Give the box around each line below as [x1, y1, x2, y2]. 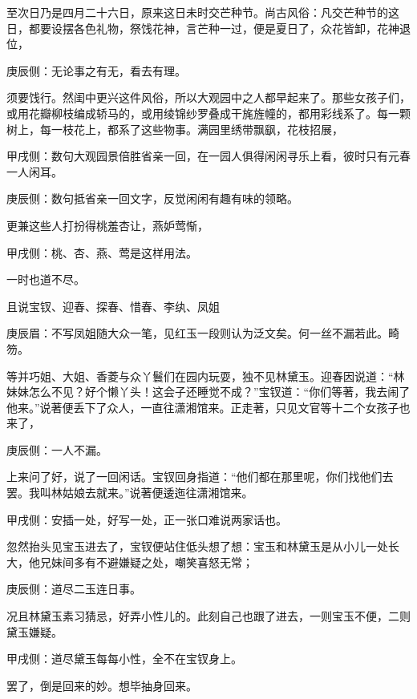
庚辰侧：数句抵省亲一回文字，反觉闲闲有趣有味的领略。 [6, 190, 298, 207]
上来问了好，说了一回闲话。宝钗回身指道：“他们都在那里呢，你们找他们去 [6, 468, 394, 485]
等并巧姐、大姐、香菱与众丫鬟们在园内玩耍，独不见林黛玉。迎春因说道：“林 [6, 367, 405, 384]
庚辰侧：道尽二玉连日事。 [6, 580, 141, 597]
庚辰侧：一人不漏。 [6, 441, 107, 458]
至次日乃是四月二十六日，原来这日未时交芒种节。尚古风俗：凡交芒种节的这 [6, 4, 399, 20]
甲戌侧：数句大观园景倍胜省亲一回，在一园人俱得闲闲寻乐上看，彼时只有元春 [6, 147, 411, 164]
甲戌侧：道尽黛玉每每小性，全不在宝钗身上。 [6, 650, 242, 667]
